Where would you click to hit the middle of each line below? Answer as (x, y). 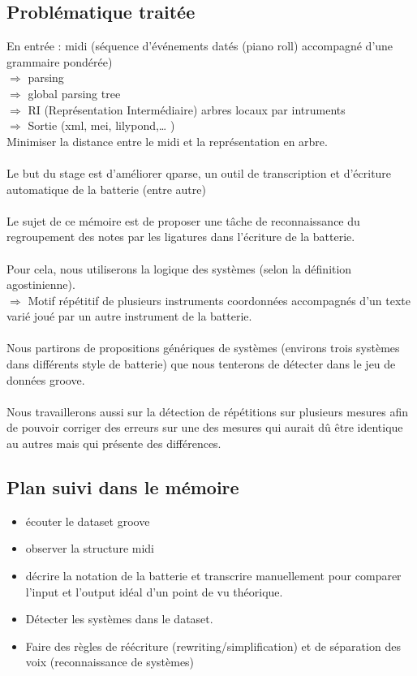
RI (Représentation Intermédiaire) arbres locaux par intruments (187, 109)
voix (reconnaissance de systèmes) (110, 662)
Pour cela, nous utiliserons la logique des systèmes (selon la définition (179, 268)
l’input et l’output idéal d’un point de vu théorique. (154, 591)
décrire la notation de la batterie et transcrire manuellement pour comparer (213, 576)
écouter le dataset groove (88, 521)
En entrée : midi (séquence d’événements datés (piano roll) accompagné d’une (200, 46)
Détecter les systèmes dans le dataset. (119, 619)
